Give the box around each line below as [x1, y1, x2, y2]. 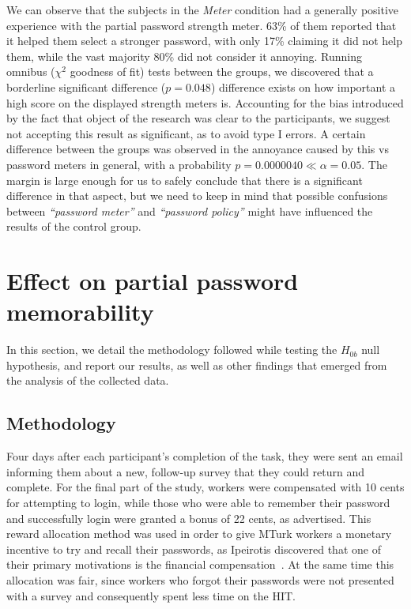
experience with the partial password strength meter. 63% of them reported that [6, 17, 397, 33]
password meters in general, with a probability [6, 156, 232, 172]
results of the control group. [6, 218, 141, 235]
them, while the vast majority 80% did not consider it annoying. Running [6, 47, 363, 64]
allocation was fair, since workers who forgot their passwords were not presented [6, 571, 394, 588]
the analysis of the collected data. [6, 372, 169, 389]
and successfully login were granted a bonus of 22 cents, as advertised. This [6, 509, 371, 526]
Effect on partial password [6, 265, 299, 297]
